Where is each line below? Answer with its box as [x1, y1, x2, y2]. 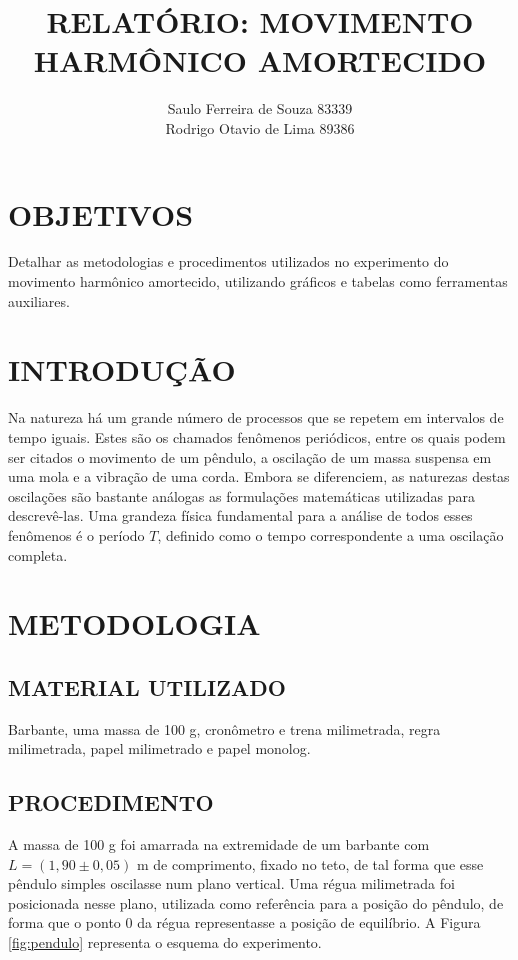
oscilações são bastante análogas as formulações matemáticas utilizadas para [8, 485, 475, 506]
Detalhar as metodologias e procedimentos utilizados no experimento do [8, 251, 449, 272]
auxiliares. [8, 290, 70, 311]
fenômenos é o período [8, 524, 145, 545]
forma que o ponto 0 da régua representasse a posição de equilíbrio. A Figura [8, 912, 481, 933]
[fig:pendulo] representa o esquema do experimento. [8, 932, 322, 953]
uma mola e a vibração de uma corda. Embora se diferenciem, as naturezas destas [8, 466, 510, 487]
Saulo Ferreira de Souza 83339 [167, 98, 353, 119]
